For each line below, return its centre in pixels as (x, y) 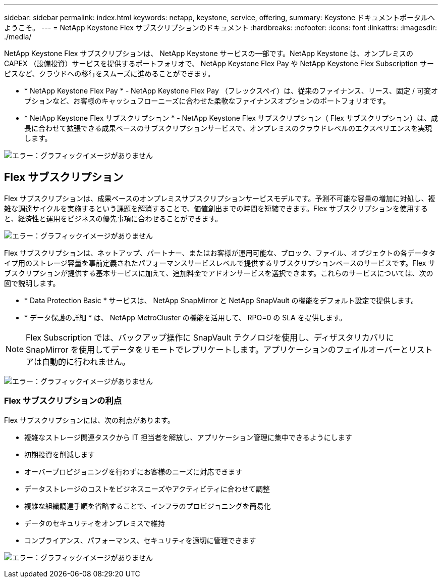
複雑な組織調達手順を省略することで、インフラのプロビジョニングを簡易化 (148, 506)
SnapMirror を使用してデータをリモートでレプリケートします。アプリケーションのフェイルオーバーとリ (221, 349)
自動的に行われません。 (86, 361)
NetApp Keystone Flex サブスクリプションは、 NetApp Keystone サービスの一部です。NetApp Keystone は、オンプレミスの (209, 53)
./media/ (18, 37)
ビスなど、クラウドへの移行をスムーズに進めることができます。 (109, 74)
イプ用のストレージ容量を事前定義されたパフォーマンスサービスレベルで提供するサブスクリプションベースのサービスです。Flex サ (220, 263)
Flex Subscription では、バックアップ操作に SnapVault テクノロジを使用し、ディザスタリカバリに (210, 337)
